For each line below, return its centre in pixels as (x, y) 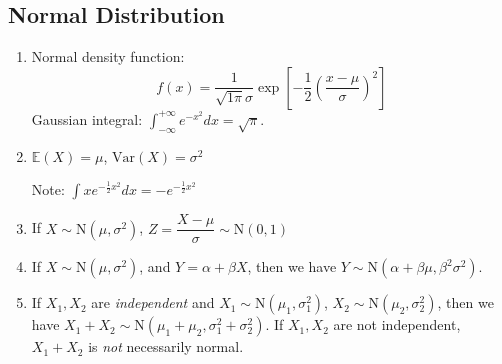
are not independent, (397, 324)
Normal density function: (108, 56)
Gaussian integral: (87, 118)
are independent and (153, 302)
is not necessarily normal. (166, 346)
